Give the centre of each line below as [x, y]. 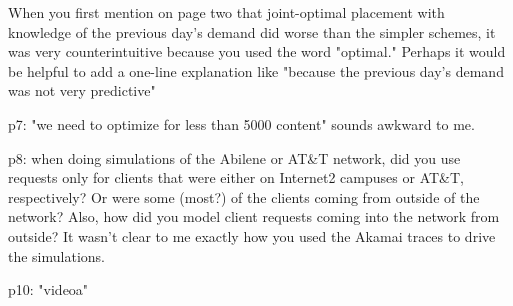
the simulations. [56, 255]
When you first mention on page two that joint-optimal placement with [226, 12]
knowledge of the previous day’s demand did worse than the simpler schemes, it [252, 31]
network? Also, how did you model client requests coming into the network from [254, 216]
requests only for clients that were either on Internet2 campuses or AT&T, [236, 177]
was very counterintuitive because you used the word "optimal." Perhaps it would [257, 51]
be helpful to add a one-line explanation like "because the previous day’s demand [256, 70]
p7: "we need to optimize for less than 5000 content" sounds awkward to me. [241, 123]
